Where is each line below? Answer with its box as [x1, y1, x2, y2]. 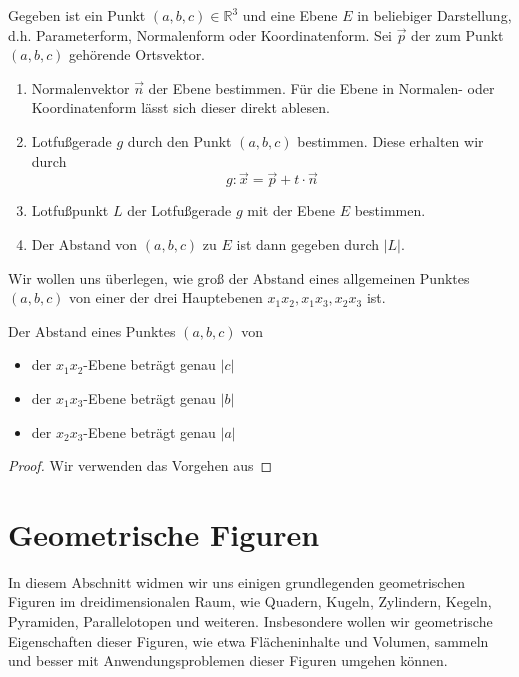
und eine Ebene [242, 5, 338, 25]
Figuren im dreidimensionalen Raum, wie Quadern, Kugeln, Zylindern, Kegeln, [8, 591, 492, 612]
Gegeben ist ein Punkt [8, 5, 146, 25]
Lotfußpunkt [31, 200, 109, 221]
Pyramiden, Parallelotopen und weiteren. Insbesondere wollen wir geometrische [8, 611, 493, 632]
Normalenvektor [31, 77, 130, 98]
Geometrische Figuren [8, 513, 320, 554]
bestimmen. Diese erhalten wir [297, 130, 484, 151]
